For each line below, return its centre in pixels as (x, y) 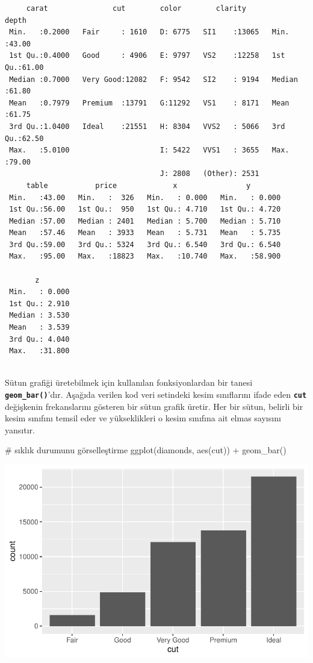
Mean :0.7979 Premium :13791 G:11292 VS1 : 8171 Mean (149, 103)
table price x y (138, 185)
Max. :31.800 (39, 351)
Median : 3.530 (39, 316)
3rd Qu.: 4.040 (39, 339)
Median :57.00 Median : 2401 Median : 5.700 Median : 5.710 (145, 221)
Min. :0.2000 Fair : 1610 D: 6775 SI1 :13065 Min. (149, 32)
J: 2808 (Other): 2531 (209, 174)
